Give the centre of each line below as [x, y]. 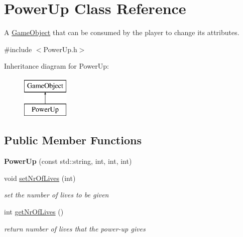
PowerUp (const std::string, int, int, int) [68, 161]
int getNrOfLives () [34, 212]
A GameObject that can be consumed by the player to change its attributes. [122, 32]
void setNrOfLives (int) [40, 178]
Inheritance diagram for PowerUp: [56, 66]
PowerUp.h [60, 49]
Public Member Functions [73, 140]
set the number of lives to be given [56, 195]
